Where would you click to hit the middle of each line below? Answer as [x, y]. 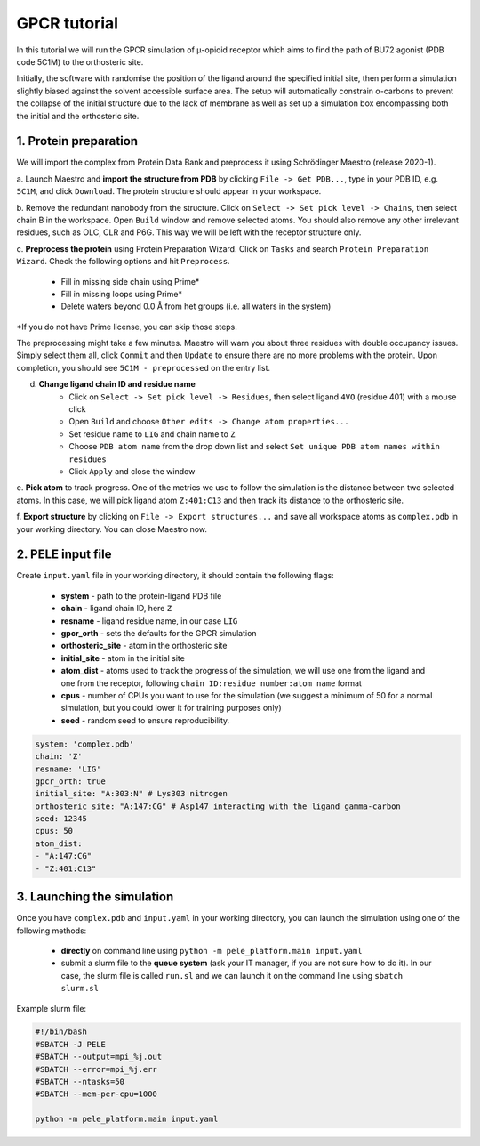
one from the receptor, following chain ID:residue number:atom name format [211, 683]
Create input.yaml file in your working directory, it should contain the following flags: [176, 576]
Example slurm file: [52, 1008]
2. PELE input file [64, 555]
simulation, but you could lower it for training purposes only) [171, 708]
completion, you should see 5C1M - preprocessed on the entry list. [144, 367]
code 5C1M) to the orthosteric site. [80, 61]
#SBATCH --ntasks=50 [80, 1082]
